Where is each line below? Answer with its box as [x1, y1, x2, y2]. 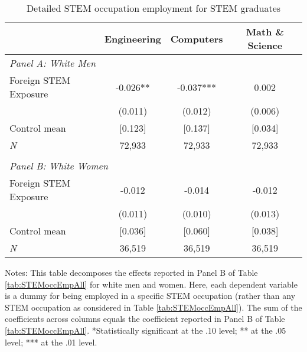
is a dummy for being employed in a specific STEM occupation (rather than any [5, 289, 296, 302]
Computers [170, 31, 223, 45]
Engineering [104, 31, 161, 45]
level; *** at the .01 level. [5, 335, 97, 348]
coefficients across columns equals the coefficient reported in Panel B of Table [5, 312, 285, 325]
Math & [246, 25, 284, 38]
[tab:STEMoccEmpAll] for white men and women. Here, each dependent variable [5, 278, 298, 290]
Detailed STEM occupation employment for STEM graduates [26, 1, 281, 15]
